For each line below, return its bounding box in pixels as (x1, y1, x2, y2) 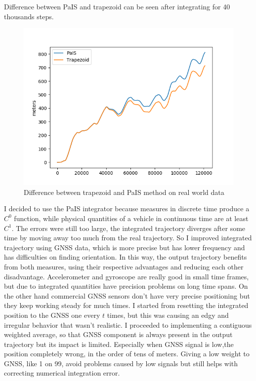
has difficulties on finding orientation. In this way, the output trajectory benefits (4, 252, 247, 262)
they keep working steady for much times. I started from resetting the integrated (4, 300, 249, 310)
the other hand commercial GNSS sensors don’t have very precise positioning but (4, 290, 250, 301)
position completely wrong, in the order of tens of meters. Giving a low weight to (4, 348, 250, 359)
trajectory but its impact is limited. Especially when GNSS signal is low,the (4, 339, 234, 349)
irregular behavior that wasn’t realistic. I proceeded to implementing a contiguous (4, 319, 252, 330)
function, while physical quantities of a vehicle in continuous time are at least (14, 213, 249, 223)
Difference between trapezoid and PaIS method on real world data (24, 187, 224, 197)
